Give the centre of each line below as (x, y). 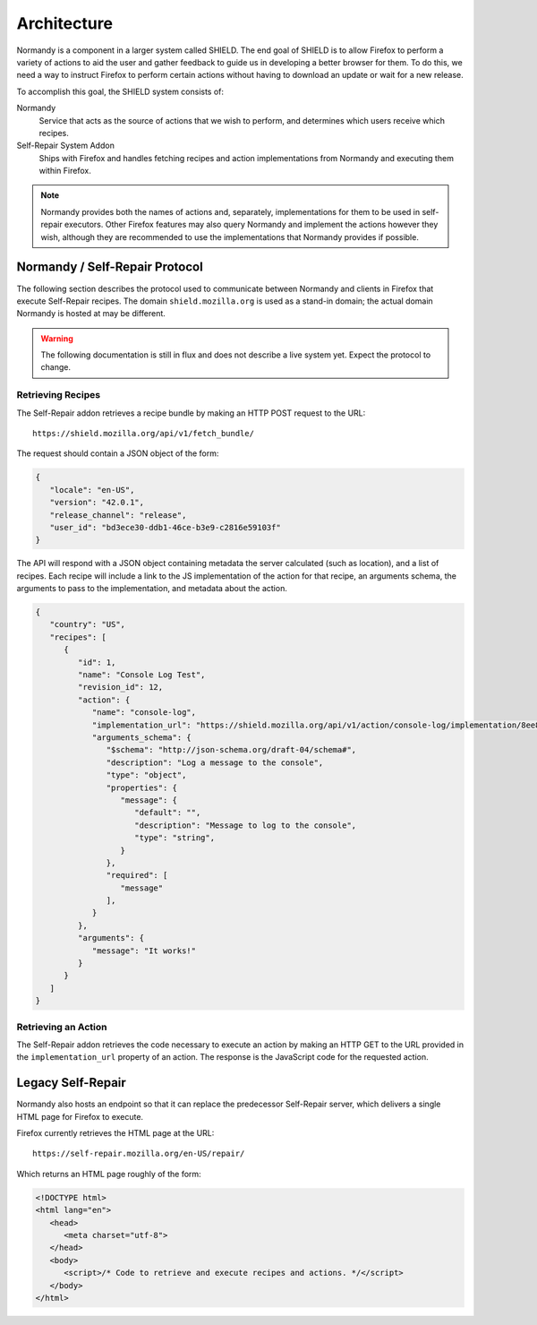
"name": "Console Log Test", (141, 675)
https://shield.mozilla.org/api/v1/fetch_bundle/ (144, 434)
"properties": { (142, 787)
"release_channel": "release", (118, 515)
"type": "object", (146, 775)
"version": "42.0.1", (97, 503)
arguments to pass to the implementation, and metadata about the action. (152, 589)
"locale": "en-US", (92, 490)
